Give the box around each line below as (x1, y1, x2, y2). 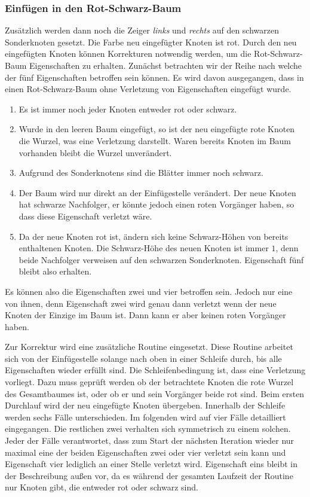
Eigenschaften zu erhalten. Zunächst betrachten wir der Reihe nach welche (29, 59, 302, 71)
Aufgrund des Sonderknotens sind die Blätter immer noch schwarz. (19, 166, 263, 179)
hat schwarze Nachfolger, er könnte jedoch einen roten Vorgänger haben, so (19, 198, 294, 211)
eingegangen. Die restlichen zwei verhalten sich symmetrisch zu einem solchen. (5, 422, 291, 435)
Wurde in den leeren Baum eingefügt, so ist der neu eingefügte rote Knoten (19, 123, 295, 135)
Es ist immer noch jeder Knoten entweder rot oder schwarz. (19, 102, 237, 115)
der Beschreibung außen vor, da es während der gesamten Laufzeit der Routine (5, 469, 293, 481)
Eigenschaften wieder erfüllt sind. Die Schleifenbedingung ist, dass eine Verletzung (5, 364, 306, 376)
